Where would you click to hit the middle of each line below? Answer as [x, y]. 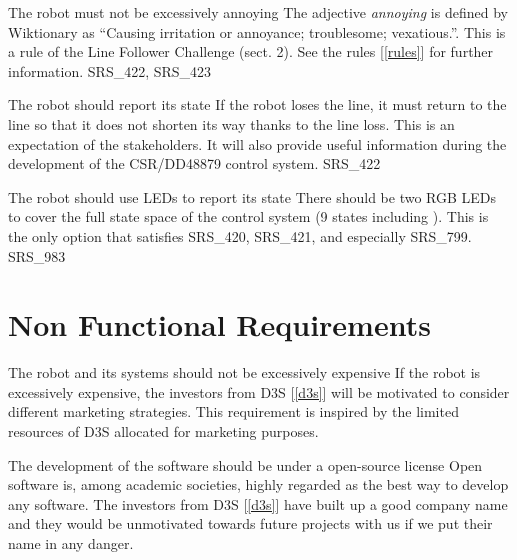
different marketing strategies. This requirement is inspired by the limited [233, 411]
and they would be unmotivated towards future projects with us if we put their [250, 523]
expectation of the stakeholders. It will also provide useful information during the [257, 143]
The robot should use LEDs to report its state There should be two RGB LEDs [252, 196]
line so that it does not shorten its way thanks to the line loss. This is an [231, 123]
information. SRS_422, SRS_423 [110, 70]
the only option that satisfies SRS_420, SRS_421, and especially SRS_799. [240, 235]
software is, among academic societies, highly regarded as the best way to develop [258, 484]
